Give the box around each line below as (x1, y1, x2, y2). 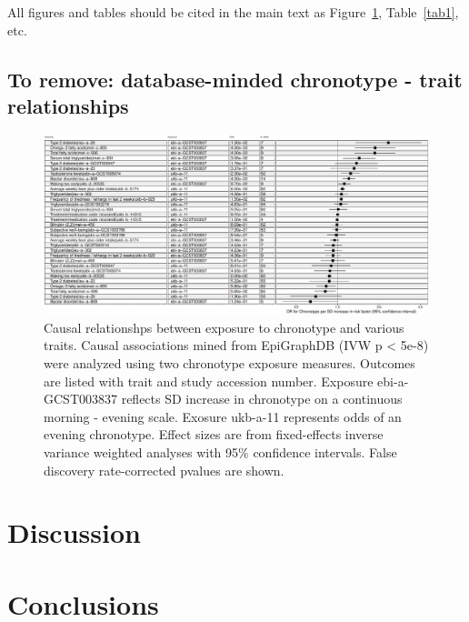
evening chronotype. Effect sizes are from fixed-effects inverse (44, 425, 384, 444)
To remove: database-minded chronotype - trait (7, 65, 463, 93)
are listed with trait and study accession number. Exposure (44, 371, 374, 390)
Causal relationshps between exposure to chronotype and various (44, 317, 404, 336)
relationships (7, 91, 129, 119)
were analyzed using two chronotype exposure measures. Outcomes (44, 354, 415, 373)
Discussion (7, 514, 141, 551)
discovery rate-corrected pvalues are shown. (44, 460, 284, 479)
